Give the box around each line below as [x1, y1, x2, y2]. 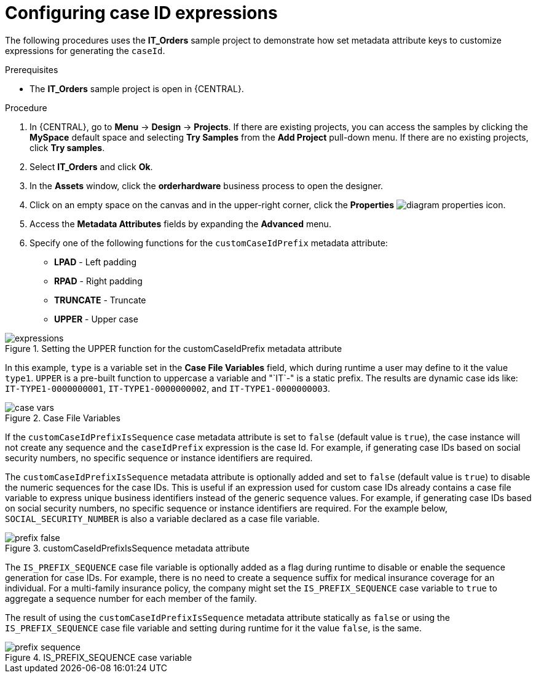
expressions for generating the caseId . [5, 45, 165, 56]
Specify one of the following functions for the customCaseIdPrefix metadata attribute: [30, 237, 388, 248]
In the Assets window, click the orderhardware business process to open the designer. [30, 180, 384, 191]
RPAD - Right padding [54, 275, 143, 286]
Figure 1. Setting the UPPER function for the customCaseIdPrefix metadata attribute [5, 343, 342, 354]
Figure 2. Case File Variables [5, 412, 120, 423]
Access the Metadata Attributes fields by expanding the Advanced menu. [30, 218, 331, 229]
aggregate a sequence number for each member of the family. [5, 593, 257, 604]
